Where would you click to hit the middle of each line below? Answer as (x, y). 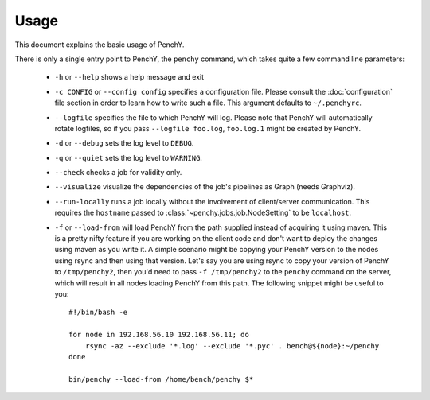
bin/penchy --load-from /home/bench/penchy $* (161, 379)
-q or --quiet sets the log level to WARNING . (129, 157)
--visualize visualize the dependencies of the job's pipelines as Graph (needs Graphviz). (205, 187)
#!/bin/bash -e (98, 313)
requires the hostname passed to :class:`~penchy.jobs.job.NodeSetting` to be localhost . (203, 213)
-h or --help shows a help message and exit (129, 77)
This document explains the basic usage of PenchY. (100, 45)
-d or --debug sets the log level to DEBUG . (124, 143)
